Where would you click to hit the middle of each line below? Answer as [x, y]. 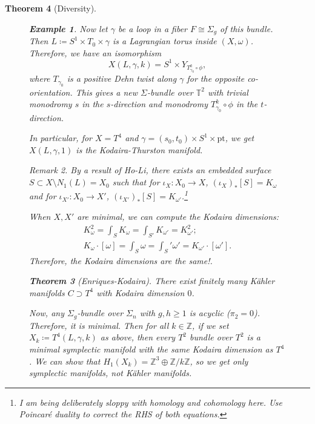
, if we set [211, 325]
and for [43, 196]
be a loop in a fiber [153, 28]
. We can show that [65, 361]
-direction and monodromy [159, 104]
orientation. [51, 92]
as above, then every [138, 337]
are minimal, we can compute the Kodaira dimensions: [178, 216]
